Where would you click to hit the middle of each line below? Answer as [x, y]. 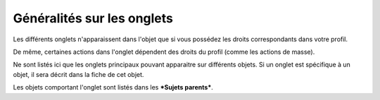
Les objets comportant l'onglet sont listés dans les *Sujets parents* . [113, 87]
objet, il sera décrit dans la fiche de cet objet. [78, 74]
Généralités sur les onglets [93, 18]
